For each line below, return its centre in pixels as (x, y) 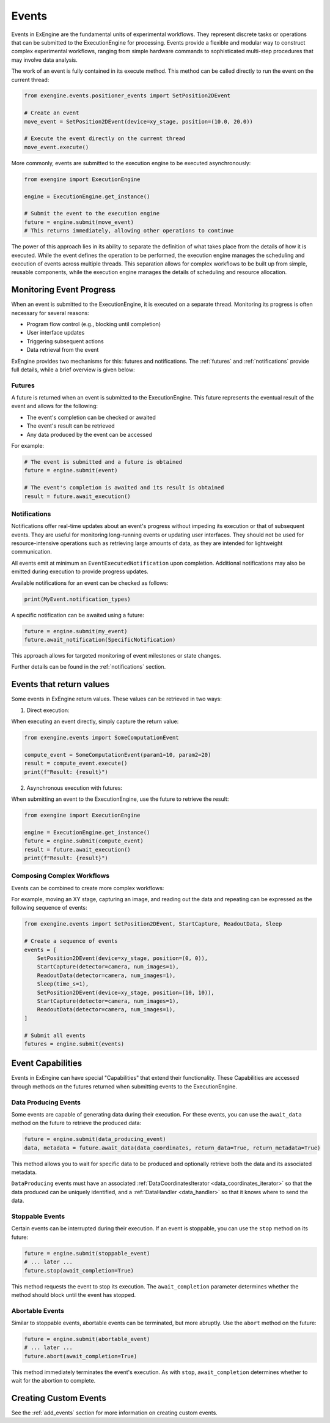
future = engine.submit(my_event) (76, 631)
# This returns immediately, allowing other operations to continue (129, 231)
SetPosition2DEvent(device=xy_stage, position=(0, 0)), (123, 958)
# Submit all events (55, 1035)
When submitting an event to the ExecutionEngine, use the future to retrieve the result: (120, 799)
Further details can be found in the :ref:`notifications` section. (89, 667)
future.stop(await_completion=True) (79, 1270)
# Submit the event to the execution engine (92, 214)
